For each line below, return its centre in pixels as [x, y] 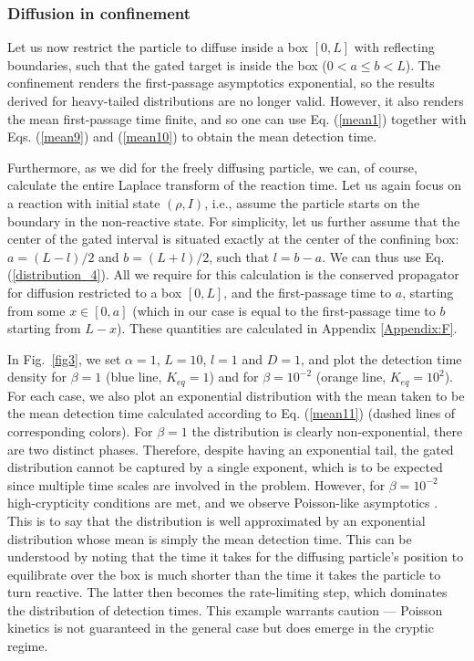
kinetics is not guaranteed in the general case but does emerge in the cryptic [221, 628]
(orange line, [351, 377]
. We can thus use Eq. [383, 256]
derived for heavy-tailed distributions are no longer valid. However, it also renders [236, 100]
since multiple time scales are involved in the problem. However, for [196, 484]
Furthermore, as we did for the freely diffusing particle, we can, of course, [212, 167]
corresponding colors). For [80, 430]
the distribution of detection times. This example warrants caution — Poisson [225, 609]
